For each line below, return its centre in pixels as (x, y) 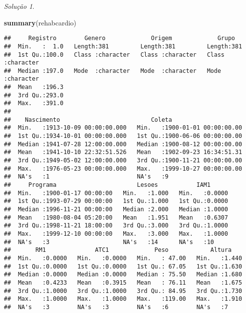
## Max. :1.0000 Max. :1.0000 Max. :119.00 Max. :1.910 (123, 299)
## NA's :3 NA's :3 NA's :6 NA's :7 (116, 307)
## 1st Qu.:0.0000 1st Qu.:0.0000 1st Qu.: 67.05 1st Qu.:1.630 (123, 266)
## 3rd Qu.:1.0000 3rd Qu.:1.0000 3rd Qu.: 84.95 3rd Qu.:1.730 (123, 291)
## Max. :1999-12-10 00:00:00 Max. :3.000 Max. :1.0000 (116, 234)
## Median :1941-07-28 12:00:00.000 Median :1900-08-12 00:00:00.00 (123, 144)
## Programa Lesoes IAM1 (107, 185)
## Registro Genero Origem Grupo (120, 38)
